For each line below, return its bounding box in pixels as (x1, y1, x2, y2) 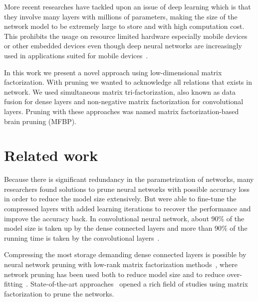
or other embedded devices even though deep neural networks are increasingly (4, 40, 242, 51)
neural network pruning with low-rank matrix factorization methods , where (4, 259, 238, 269)
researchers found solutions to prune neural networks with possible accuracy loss (4, 183, 250, 194)
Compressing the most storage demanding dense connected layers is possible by (4, 249, 247, 260)
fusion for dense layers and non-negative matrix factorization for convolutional (4, 96, 244, 107)
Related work (4, 145, 98, 165)
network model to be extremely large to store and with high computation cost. (4, 21, 245, 31)
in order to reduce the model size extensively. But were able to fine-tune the (4, 193, 237, 204)
